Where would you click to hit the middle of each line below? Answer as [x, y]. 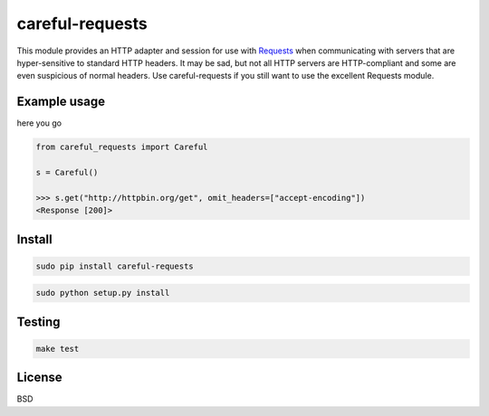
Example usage [61, 102]
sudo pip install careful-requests [115, 266]
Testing [38, 321]
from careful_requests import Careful [122, 147]
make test [58, 349]
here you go [39, 123]
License [39, 378]
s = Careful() [67, 172]
